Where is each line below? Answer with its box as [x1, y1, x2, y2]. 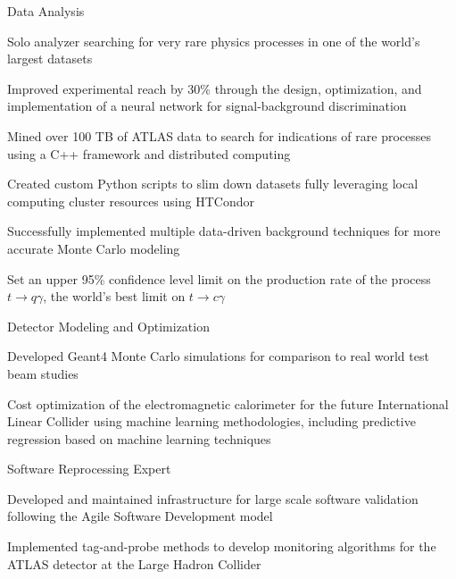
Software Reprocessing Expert [7, 459, 171, 478]
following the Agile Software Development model [7, 507, 273, 525]
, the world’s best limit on [43, 287, 186, 306]
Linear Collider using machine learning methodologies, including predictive [7, 412, 416, 431]
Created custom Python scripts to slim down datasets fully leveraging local [7, 174, 419, 193]
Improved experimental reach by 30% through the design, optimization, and [7, 79, 422, 97]
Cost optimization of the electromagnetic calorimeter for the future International [7, 394, 449, 413]
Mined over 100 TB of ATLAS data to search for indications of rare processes [7, 126, 432, 145]
